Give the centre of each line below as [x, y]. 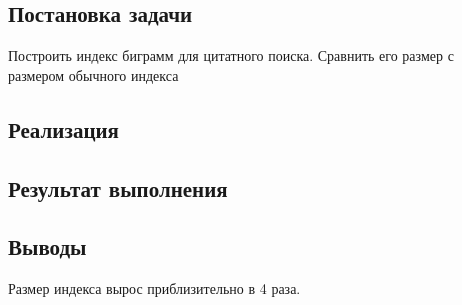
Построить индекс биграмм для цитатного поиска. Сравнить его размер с [231, 55]
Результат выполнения [118, 187]
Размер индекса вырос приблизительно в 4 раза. [154, 288]
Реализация [63, 128]
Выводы [47, 246]
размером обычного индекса [93, 74]
